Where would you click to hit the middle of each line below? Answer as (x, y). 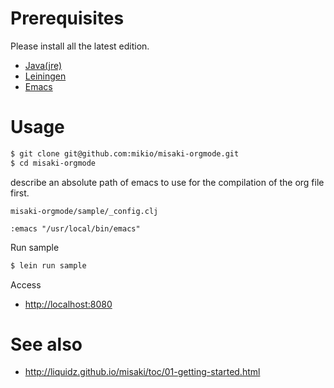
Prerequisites (67, 18)
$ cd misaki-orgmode (53, 163)
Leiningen (45, 76)
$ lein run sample (48, 265)
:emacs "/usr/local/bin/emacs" (75, 228)
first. (20, 193)
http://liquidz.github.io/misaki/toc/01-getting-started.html (142, 372)
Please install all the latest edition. (80, 46)
